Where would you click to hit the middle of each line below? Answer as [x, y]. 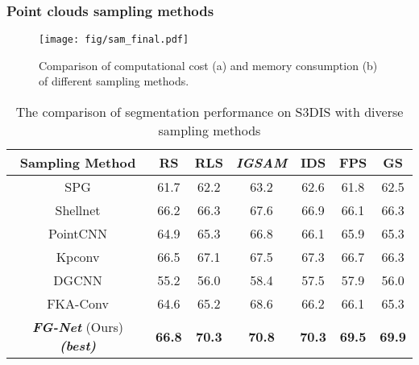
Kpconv [78, 257]
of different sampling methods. [114, 81]
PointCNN [78, 234]
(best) [78, 346]
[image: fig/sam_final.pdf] [114, 40]
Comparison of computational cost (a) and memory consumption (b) [208, 65]
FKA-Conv [78, 304]
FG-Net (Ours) [78, 327]
